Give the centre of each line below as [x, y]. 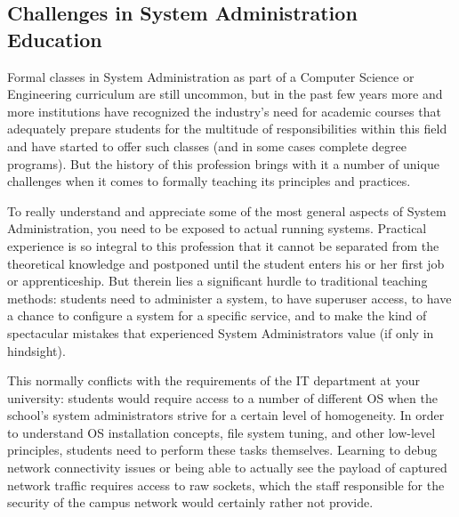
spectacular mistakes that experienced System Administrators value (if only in [221, 332]
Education [55, 39]
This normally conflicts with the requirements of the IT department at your [213, 380]
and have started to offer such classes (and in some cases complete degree [207, 145]
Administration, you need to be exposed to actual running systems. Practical [217, 228]
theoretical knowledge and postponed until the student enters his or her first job [226, 263]
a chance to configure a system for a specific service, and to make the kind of [217, 315]
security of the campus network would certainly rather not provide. [190, 502]
